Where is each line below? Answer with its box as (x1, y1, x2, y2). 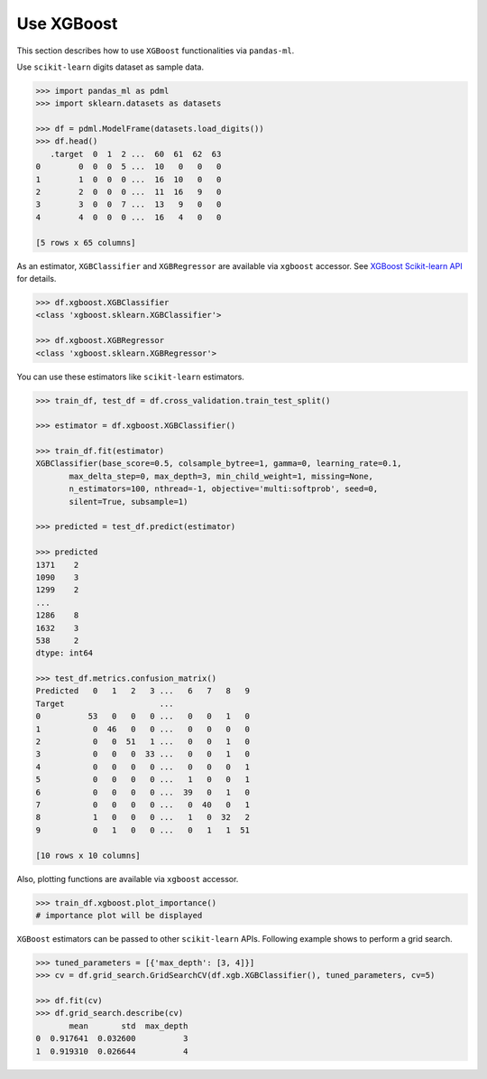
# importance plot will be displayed (35, 910, 203, 920)
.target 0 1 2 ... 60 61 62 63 (50, 149, 222, 159)
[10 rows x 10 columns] (35, 850, 142, 860)
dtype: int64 (35, 648, 94, 658)
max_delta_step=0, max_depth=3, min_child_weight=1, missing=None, (69, 470, 374, 481)
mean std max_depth (69, 1020, 188, 1031)
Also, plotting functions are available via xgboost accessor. (16, 873, 239, 884)
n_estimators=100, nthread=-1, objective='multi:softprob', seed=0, (69, 484, 379, 494)
